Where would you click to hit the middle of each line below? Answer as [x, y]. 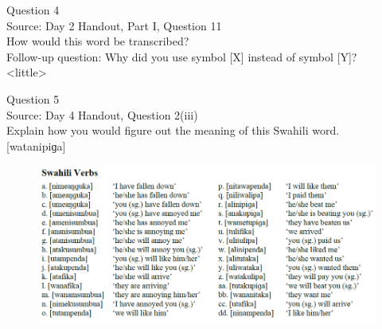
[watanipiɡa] [36, 145]
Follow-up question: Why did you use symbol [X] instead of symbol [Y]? [182, 56]
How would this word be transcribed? [98, 41]
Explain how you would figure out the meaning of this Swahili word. [173, 130]
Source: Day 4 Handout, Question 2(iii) [102, 114]
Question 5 [33, 98]
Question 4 [33, 10]
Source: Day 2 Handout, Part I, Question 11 [114, 25]
